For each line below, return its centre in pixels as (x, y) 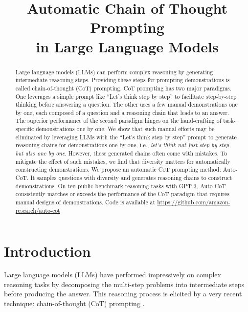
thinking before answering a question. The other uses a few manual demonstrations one (126, 104)
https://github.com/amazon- (194, 202)
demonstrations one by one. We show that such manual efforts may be (125, 129)
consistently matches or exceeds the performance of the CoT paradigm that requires (122, 194)
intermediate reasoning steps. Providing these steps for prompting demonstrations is (123, 80)
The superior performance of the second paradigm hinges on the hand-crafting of (118, 121)
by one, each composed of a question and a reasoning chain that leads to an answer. (122, 112)
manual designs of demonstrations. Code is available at (85, 202)
